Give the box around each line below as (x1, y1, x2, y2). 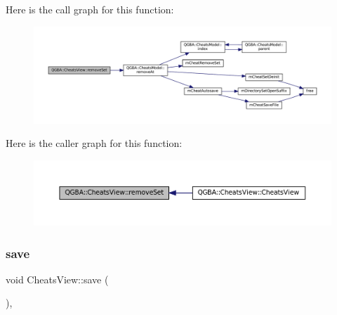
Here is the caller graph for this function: (6, 136, 183, 150)
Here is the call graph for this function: (6, 2, 174, 16)
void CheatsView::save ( (6, 271, 109, 286)
